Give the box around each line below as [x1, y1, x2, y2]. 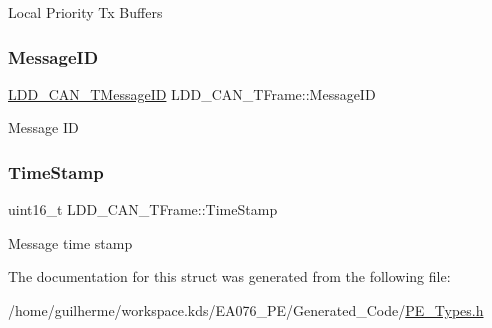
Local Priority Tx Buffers [8, 2, 163, 22]
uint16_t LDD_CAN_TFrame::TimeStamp [8, 199, 278, 220]
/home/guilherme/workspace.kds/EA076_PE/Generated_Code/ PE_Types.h [8, 300, 484, 320]
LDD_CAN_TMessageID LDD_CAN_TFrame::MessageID [8, 83, 376, 104]
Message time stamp [8, 232, 133, 253]
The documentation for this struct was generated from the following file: [8, 266, 451, 287]
